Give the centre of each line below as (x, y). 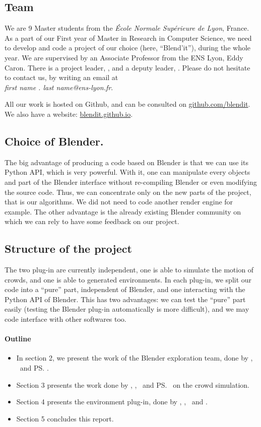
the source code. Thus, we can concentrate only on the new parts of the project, (128, 192)
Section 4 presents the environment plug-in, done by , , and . (112, 402)
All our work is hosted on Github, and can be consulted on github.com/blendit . (127, 104)
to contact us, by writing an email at (61, 77)
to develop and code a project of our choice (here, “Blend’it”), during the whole (128, 48)
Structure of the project (68, 248)
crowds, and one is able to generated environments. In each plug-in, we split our (128, 279)
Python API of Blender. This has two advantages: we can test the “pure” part (125, 299)
